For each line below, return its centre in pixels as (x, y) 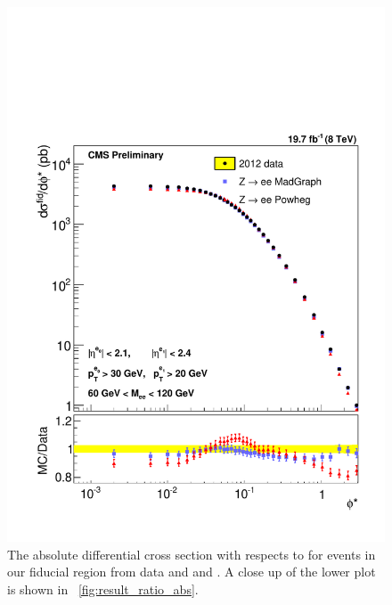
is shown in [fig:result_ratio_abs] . (103, 589)
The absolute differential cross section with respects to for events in (192, 554)
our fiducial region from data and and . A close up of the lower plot (192, 572)
